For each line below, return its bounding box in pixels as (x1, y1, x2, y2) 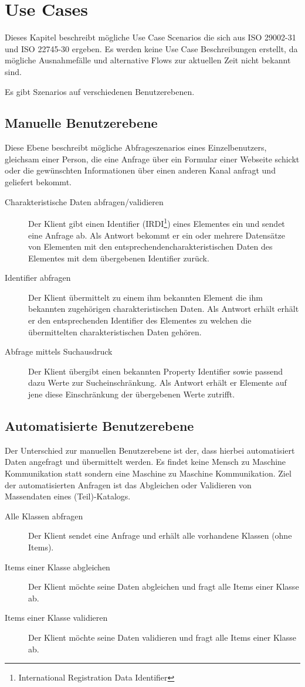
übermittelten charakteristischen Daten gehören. (28, 325, 202, 338)
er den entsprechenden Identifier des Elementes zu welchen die (28, 314, 252, 327)
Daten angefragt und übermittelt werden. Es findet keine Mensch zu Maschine (5, 455, 286, 468)
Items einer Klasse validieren (5, 611, 108, 624)
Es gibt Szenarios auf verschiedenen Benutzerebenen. (5, 85, 195, 97)
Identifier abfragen (5, 271, 71, 284)
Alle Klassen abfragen (5, 509, 83, 522)
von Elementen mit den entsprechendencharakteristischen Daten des (28, 240, 273, 253)
